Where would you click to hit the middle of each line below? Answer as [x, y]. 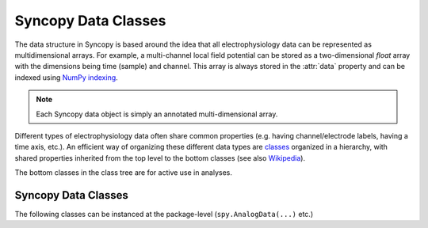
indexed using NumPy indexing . [66, 77]
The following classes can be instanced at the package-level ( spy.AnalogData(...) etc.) [164, 214]
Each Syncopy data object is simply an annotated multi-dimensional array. [157, 114]
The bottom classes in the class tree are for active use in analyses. [124, 173]
